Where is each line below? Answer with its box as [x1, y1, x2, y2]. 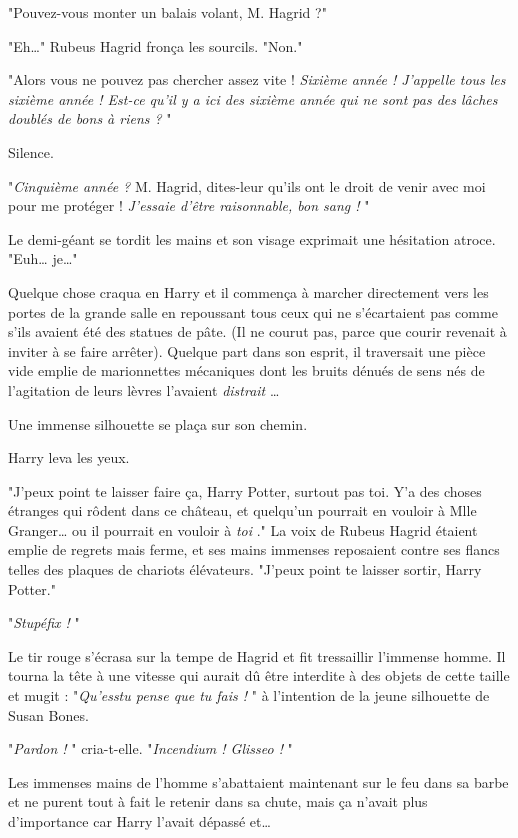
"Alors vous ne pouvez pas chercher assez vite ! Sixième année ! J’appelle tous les [8, 69, 506, 90]
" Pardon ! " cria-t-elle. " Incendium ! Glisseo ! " [8, 738, 293, 759]
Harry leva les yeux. [8, 447, 130, 468]
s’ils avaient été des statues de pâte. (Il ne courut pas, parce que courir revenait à [8, 321, 507, 342]
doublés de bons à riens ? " [8, 108, 172, 129]
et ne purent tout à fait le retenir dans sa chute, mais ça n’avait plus [8, 791, 428, 812]
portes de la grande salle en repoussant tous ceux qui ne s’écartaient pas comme [8, 301, 498, 322]
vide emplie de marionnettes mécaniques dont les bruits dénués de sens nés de [8, 360, 485, 381]
